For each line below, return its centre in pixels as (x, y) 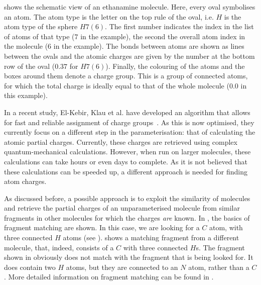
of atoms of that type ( (39, 36)
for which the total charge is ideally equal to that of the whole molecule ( (117, 85)
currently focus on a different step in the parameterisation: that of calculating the (130, 132)
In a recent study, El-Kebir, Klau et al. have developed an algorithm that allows (127, 112)
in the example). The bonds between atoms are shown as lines (149, 46)
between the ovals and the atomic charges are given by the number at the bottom (129, 56)
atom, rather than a (219, 267)
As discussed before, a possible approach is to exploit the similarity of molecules (127, 198)
